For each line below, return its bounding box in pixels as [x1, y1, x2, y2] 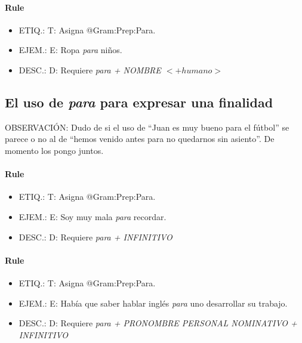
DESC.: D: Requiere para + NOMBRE [19, 63, 161, 76]
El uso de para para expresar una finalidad [5, 92, 273, 111]
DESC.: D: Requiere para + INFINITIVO [19, 230, 172, 243]
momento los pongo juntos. [5, 144, 104, 156]
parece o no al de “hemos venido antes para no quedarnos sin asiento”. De [5, 132, 275, 145]
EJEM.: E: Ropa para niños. [19, 44, 122, 56]
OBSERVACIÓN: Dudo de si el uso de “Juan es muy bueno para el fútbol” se [5, 120, 289, 133]
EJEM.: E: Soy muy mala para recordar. [19, 210, 167, 223]
